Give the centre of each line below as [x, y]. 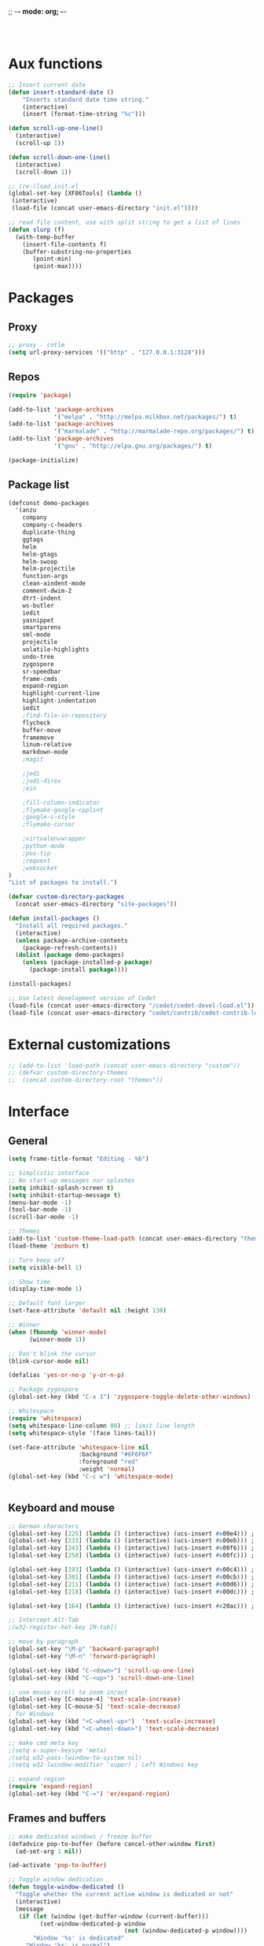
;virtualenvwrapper [54, 839]
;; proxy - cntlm [37, 345]
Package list [38, 485]
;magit [33, 760]
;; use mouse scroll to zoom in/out [68, 1692]
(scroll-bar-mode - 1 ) [44, 1217]
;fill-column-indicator [61, 802]
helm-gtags [40, 554]
